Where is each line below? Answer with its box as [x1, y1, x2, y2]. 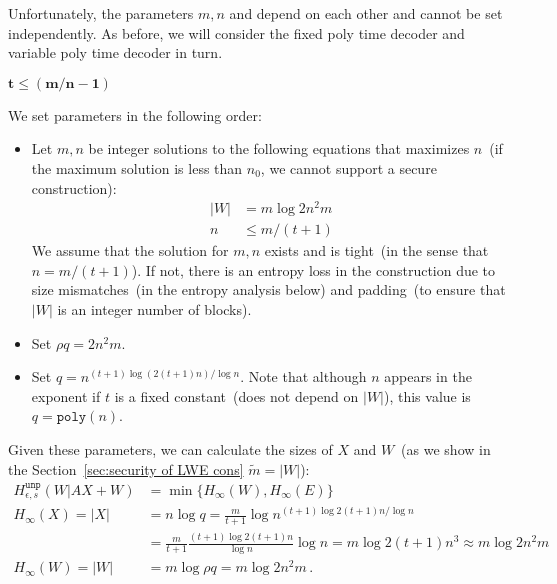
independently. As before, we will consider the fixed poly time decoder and [8, 22, 465, 43]
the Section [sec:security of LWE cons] [8, 458, 244, 479]
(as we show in [401, 439, 491, 460]
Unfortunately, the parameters [8, 3, 194, 23]
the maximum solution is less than [31, 157, 243, 178]
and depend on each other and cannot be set [229, 3, 503, 23]
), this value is [384, 385, 471, 406]
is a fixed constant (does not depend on [114, 385, 359, 406]
